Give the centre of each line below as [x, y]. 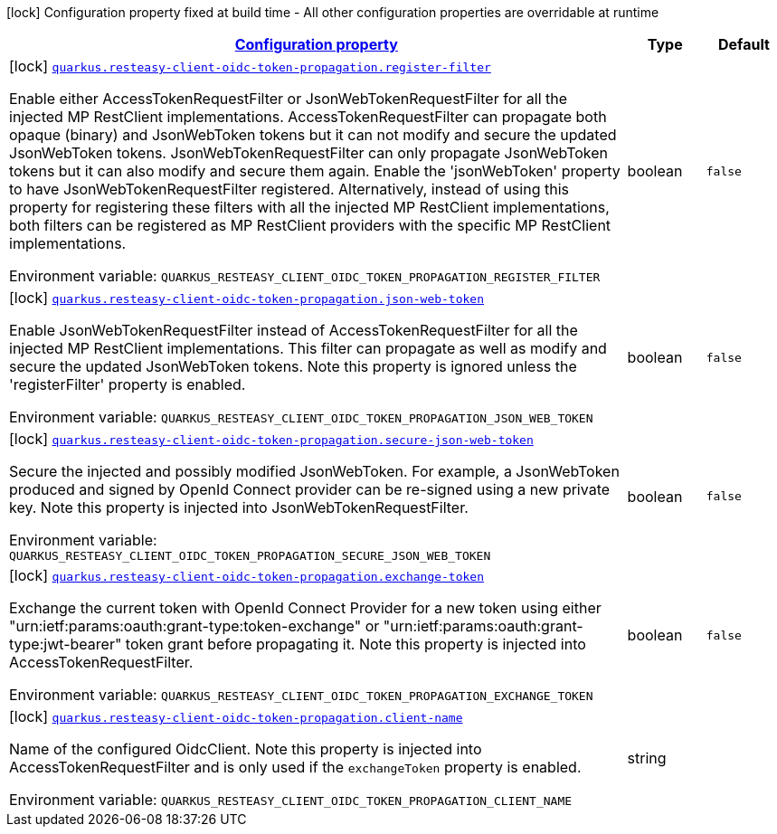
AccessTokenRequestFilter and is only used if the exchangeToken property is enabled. [295, 767]
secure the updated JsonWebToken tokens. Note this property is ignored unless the [293, 366]
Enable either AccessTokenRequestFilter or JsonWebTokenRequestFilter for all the [289, 99]
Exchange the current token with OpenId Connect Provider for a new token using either [305, 608]
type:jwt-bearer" [66, 644]
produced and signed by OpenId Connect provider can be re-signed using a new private [310, 489]
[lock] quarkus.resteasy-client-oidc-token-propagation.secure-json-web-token [271, 439]
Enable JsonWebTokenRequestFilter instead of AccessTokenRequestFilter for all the [294, 330]
